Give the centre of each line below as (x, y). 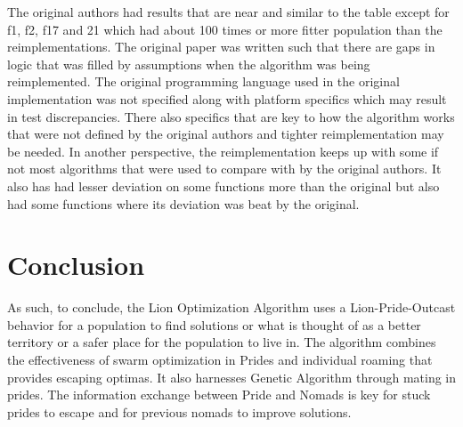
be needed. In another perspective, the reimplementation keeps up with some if (223, 151)
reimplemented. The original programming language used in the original (203, 81)
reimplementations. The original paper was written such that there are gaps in (221, 47)
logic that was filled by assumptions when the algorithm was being (189, 64)
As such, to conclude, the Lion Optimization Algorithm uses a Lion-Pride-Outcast (231, 307)
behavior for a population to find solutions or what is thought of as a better (214, 324)
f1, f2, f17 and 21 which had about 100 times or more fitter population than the (225, 29)
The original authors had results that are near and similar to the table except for (228, 12)
